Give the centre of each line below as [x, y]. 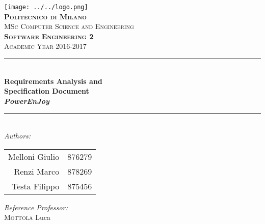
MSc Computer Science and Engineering [69, 26]
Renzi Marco [37, 171]
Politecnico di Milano [45, 16]
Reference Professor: [36, 207]
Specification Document [47, 91]
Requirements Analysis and [53, 81]
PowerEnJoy [27, 101]
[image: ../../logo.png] [46, 7]
